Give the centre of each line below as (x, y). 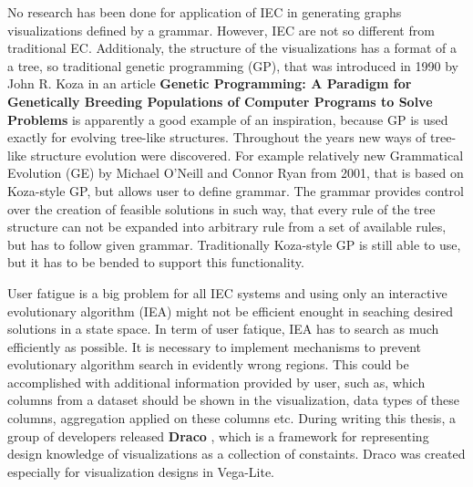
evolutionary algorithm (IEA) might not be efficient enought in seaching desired (230, 311)
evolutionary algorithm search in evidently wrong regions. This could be (208, 364)
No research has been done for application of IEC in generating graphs (205, 12)
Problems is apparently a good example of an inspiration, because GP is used (228, 119)
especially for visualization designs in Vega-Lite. (141, 471)
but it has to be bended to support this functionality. (156, 262)
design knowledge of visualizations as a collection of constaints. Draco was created (236, 454)
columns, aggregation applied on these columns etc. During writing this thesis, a (231, 418)
